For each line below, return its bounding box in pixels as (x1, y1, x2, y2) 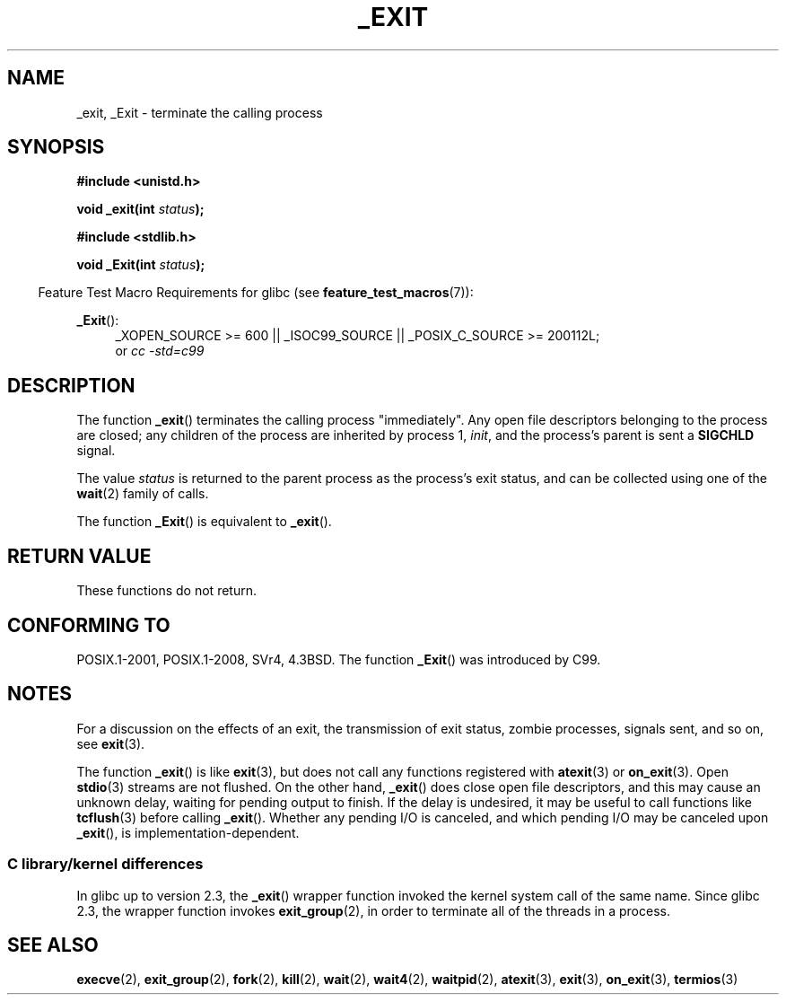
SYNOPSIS (7, 136, 105, 159)
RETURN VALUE (7, 544, 152, 567)
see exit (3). (76, 735, 145, 751)
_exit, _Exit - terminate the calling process (76, 104, 323, 120)
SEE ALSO (7, 933, 99, 956)
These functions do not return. (76, 583, 257, 599)
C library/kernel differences (7, 855, 204, 874)
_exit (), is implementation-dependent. (76, 824, 300, 840)
